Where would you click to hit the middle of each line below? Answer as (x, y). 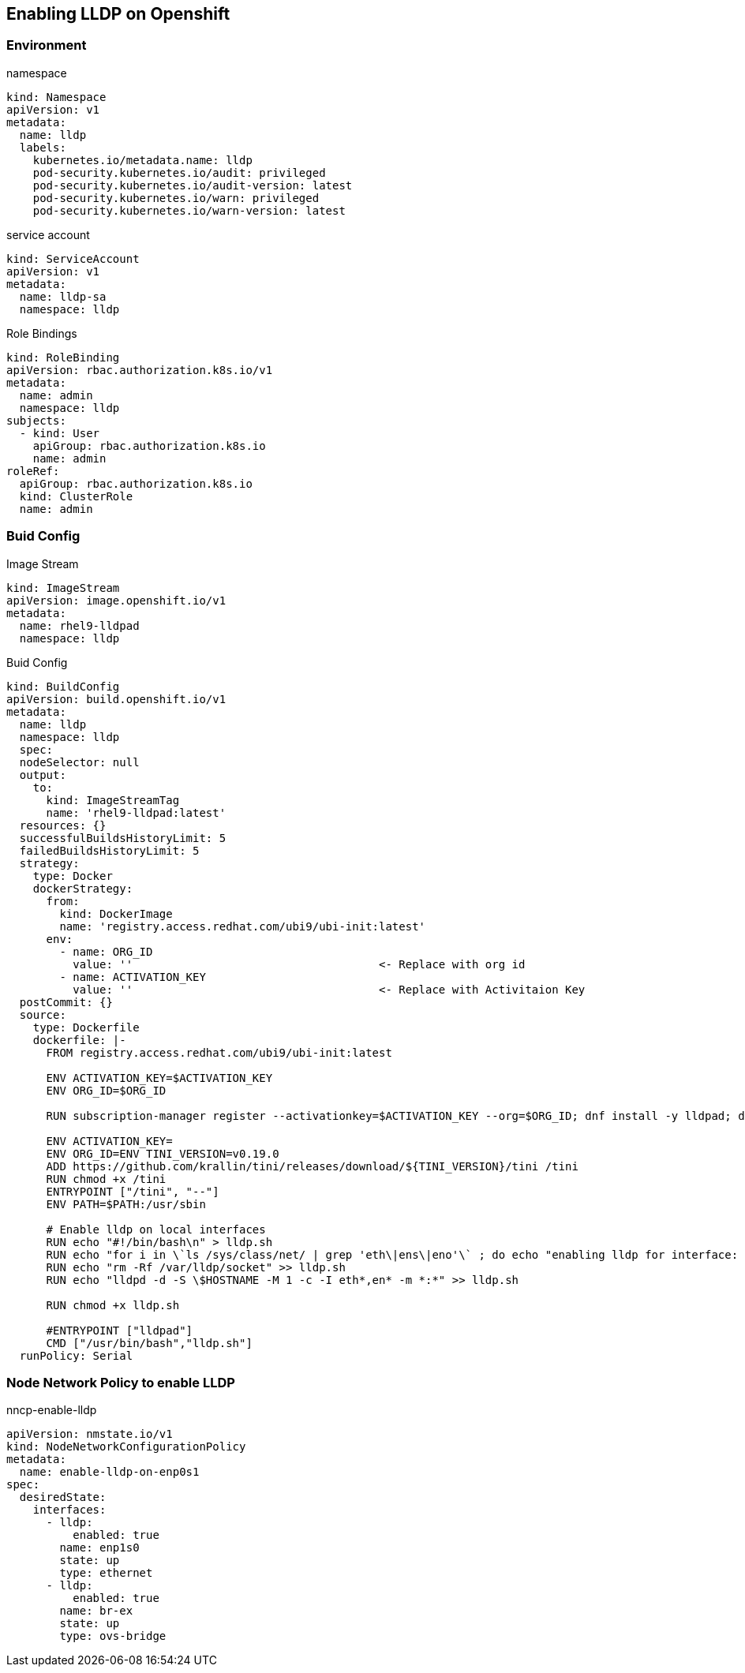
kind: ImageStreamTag (113, 800)
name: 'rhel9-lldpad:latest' (136, 812)
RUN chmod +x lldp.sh (113, 1305)
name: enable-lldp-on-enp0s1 (109, 1472)
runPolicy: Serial (76, 1355)
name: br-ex (96, 1611)
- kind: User (60, 433)
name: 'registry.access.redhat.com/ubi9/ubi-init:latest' (243, 926)
